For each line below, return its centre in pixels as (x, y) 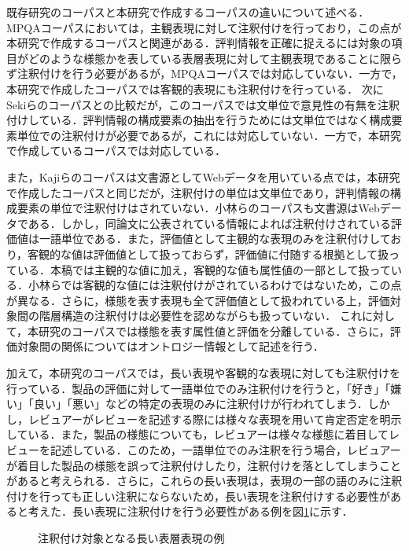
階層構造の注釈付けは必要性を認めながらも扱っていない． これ (200, 316)
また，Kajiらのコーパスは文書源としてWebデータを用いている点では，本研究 (203, 176)
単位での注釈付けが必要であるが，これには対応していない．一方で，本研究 (209, 135)
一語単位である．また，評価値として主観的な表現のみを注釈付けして (215, 239)
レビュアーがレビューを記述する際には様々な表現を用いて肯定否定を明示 (215, 419)
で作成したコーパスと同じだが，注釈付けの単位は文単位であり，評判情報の (198, 192)
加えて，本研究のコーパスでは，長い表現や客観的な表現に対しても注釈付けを (204, 373)
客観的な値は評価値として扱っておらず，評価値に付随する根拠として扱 (208, 253)
